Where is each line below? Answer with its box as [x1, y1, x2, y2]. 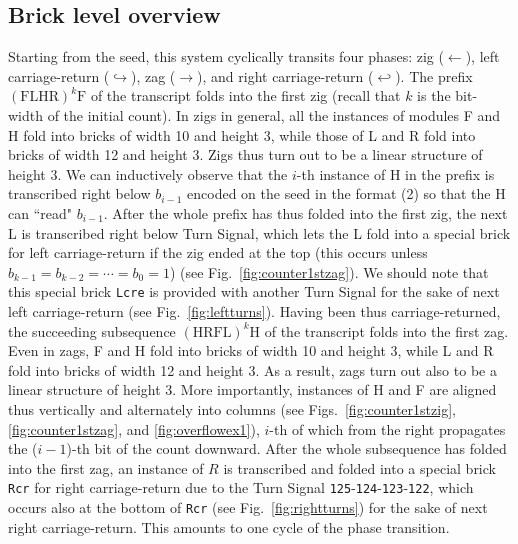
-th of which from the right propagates [269, 418, 506, 439]
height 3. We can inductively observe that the [8, 163, 288, 184]
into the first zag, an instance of [8, 457, 204, 478]
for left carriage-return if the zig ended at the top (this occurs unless [8, 242, 428, 263]
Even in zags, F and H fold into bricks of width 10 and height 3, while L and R [8, 340, 494, 361]
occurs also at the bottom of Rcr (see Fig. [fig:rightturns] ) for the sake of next [8, 496, 488, 517]
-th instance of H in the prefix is [296, 163, 495, 184]
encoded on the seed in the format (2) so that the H [187, 183, 506, 204]
